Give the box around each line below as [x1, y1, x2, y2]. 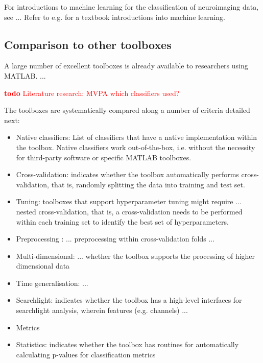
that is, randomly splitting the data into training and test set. [51, 179, 245, 189]
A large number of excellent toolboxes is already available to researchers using [4, 60, 248, 71]
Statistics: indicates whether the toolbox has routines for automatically [16, 339, 239, 350]
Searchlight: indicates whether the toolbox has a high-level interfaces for [16, 295, 242, 305]
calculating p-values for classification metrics [16, 349, 156, 359]
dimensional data [16, 260, 70, 271]
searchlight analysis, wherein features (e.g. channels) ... [16, 305, 188, 316]
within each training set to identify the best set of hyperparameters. [16, 216, 229, 227]
